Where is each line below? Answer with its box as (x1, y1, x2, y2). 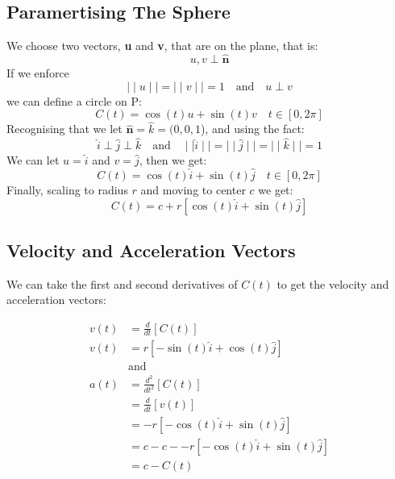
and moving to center (140, 181, 246, 198)
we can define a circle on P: (6, 92, 142, 109)
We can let (6, 152, 60, 169)
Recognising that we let (6, 120, 123, 137)
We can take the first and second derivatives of (6, 275, 238, 292)
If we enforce (6, 65, 69, 81)
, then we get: (139, 152, 207, 169)
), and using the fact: (200, 120, 305, 137)
